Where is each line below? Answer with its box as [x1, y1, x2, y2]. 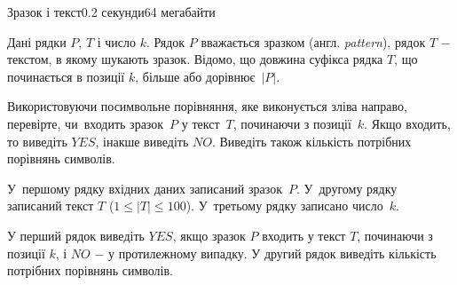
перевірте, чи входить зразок [7, 114, 164, 132]
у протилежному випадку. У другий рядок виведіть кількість [108, 243, 437, 262]
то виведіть [7, 131, 67, 150]
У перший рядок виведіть [7, 226, 145, 244]
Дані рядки [7, 32, 67, 51]
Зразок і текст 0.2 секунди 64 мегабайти [7, 3, 216, 20]
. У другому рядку [296, 178, 398, 197]
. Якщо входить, [364, 114, 451, 132]
